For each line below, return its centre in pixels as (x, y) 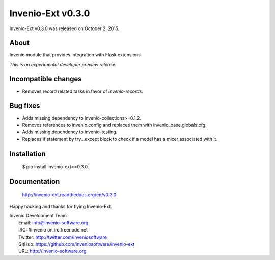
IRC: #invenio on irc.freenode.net (53, 230)
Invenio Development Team (38, 216)
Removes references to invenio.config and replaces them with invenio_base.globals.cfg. (114, 125)
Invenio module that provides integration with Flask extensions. (76, 55)
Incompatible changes (46, 79)
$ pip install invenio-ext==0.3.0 (55, 167)
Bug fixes (25, 106)
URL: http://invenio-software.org (52, 251)
